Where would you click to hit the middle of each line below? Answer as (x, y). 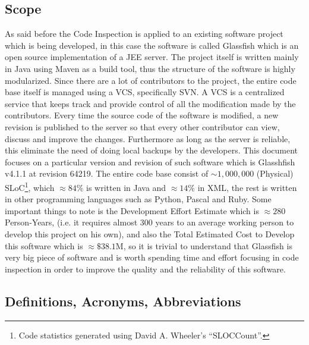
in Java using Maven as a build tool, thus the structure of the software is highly (150, 68)
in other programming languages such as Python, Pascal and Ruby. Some (138, 199)
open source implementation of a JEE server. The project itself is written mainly (152, 57)
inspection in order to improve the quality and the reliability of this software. (145, 269)
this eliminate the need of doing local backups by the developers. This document (152, 150)
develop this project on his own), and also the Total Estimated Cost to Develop (150, 233)
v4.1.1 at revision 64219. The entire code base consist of (107, 173)
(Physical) (275, 173)
